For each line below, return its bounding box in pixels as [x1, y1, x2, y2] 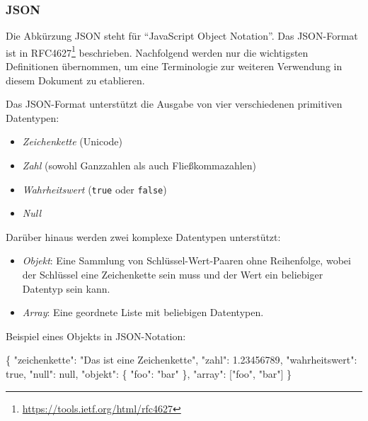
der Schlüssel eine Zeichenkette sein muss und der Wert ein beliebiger [22, 267, 323, 282]
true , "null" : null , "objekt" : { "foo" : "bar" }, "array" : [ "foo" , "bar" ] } [6, 366, 292, 381]
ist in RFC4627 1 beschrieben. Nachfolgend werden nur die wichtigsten [6, 43, 309, 60]
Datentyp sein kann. [22, 281, 110, 296]
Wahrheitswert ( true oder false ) [22, 181, 167, 196]
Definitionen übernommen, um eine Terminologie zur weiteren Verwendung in [6, 59, 343, 74]
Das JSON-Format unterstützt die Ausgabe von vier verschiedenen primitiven [6, 96, 343, 111]
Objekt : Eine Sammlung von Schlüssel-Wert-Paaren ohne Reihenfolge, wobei [22, 253, 351, 268]
